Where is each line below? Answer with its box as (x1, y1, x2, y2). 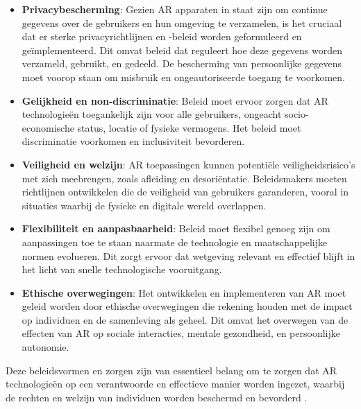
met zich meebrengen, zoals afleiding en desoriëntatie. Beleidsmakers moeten (22, 171, 347, 185)
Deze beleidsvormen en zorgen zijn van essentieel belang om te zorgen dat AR (6, 363, 337, 377)
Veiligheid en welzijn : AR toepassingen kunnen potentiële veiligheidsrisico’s (22, 157, 355, 171)
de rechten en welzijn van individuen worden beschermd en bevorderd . (6, 390, 308, 404)
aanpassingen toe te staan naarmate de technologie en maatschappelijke (22, 234, 328, 249)
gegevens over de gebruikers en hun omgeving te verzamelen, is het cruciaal (22, 15, 342, 30)
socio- (284, 107, 309, 121)
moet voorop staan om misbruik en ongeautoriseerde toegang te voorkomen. (22, 69, 345, 84)
